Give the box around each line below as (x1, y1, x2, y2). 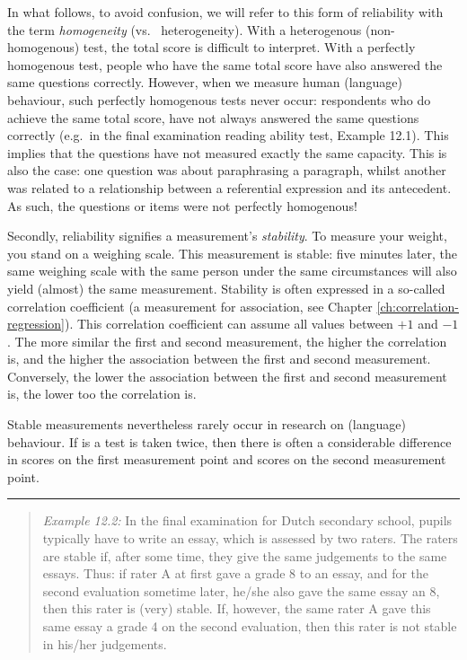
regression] (7, 314, 66, 333)
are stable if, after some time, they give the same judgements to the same (42, 546, 447, 565)
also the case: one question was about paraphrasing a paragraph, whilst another (7, 161, 446, 180)
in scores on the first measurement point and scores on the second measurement (7, 450, 446, 469)
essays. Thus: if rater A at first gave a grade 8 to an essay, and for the (42, 564, 429, 583)
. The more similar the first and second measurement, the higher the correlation (7, 331, 447, 350)
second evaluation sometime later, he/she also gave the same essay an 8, (42, 581, 440, 600)
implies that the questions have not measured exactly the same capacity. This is (7, 143, 447, 162)
